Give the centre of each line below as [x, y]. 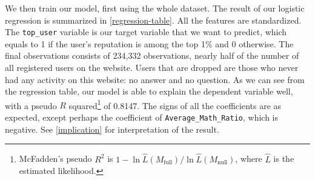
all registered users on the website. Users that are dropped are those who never [152, 68]
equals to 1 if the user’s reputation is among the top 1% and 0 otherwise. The [149, 43]
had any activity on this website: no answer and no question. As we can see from [155, 79]
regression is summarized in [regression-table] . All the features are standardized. [153, 20]
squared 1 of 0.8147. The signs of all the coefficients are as [175, 104]
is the [284, 158]
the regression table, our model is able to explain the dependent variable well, [149, 91]
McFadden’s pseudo [55, 158]
